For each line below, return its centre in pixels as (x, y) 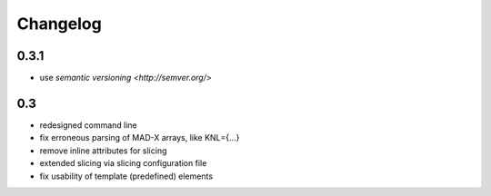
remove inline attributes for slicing (103, 151)
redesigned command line (89, 125)
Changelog (59, 24)
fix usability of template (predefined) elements (126, 176)
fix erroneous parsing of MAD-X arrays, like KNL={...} (140, 138)
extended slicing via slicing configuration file (123, 163)
